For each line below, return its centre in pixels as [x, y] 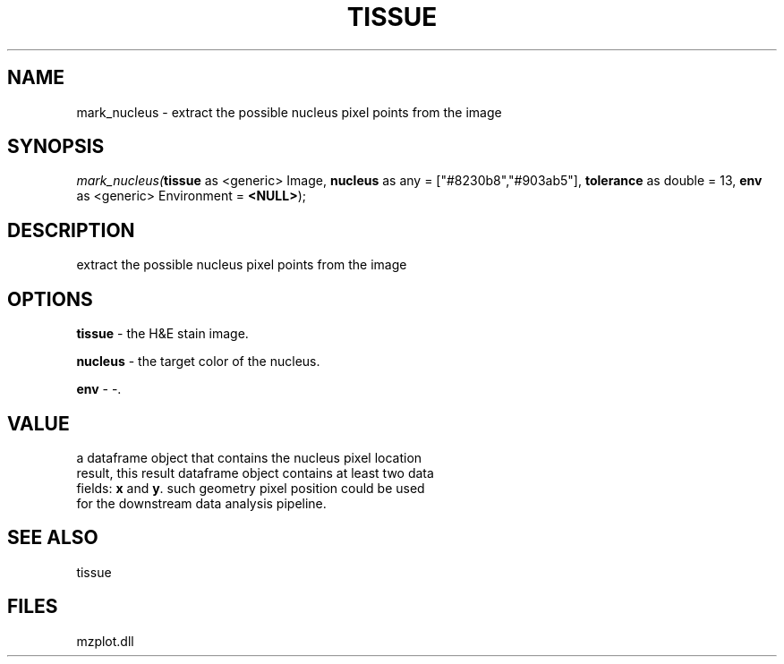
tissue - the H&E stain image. [162, 334]
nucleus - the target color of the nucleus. [198, 362]
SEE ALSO [53, 538]
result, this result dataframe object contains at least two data [255, 472]
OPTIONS [50, 299]
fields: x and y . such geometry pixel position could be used [251, 488]
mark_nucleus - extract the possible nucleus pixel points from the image [289, 112]
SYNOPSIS [56, 147]
